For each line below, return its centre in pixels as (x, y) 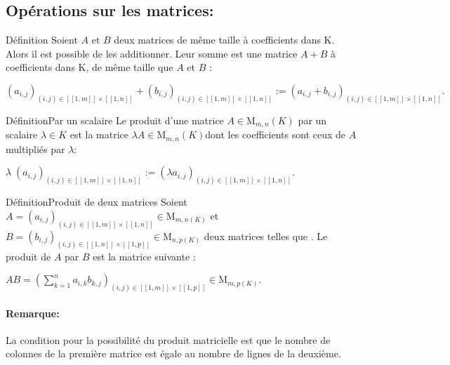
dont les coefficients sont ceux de (276, 134)
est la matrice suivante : (144, 256)
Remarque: (33, 313)
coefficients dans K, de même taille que (90, 67)
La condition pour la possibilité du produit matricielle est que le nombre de (168, 339)
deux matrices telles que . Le (266, 235)
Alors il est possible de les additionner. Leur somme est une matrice (152, 53)
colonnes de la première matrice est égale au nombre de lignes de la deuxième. (173, 353)
